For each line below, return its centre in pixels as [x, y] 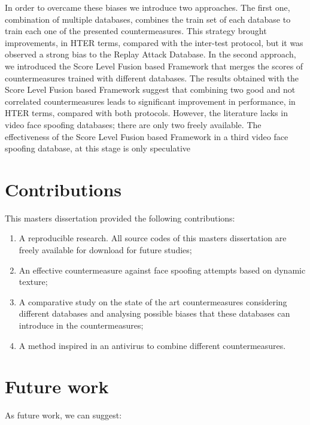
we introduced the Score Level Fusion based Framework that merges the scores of [154, 66]
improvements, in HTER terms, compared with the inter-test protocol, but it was [154, 42]
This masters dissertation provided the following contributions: [120, 218]
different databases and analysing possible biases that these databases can [154, 313]
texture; [33, 282]
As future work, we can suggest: [63, 415]
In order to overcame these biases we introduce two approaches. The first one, [148, 7]
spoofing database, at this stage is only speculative [98, 148]
